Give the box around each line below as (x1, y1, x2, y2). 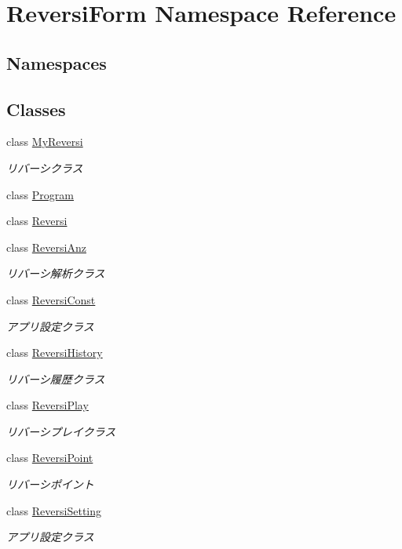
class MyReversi (6, 133, 83, 150)
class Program (6, 186, 74, 202)
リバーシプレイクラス (6, 423, 116, 439)
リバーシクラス (6, 159, 83, 176)
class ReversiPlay (6, 397, 89, 413)
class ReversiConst (6, 291, 96, 307)
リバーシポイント (6, 476, 94, 493)
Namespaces (6, 50, 107, 75)
